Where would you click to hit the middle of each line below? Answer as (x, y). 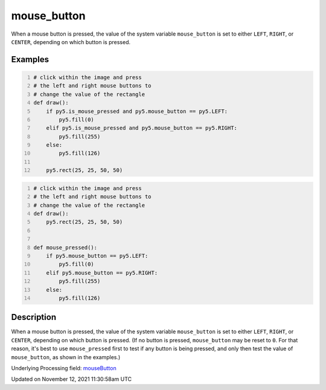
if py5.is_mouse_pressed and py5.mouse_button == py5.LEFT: (137, 111)
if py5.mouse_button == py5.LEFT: (97, 256)
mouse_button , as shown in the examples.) (66, 357)
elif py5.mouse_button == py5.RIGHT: (102, 273)
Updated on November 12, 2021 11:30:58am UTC (72, 379)
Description (34, 317)
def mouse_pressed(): (66, 247)
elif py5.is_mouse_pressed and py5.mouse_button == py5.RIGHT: (142, 128)
